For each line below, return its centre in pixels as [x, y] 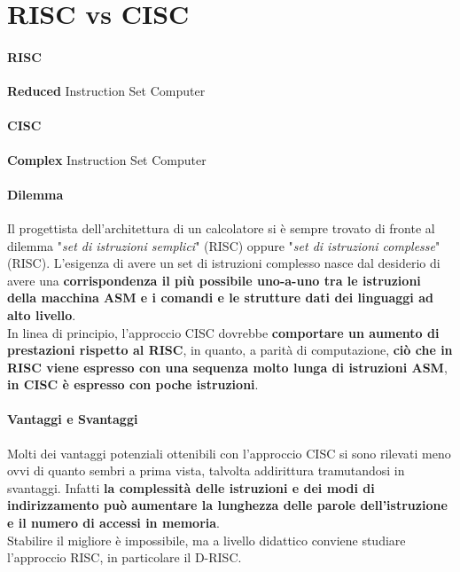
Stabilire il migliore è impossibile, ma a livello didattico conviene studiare [207, 540]
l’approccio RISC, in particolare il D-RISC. [125, 557]
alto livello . [42, 314]
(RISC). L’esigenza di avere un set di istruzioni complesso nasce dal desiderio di [224, 263]
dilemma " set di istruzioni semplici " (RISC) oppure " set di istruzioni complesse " [224, 245]
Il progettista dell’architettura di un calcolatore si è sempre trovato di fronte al [221, 227]
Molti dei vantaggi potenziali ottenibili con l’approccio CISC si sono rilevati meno [229, 453]
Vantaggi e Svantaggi [73, 419]
